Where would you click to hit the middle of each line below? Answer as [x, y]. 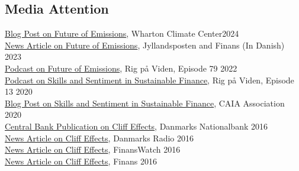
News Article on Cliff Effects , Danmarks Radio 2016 [99, 138]
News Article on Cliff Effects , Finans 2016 [81, 161]
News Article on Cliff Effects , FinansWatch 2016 [93, 149]
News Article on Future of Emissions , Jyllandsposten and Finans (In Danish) [145, 45]
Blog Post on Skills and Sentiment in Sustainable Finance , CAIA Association [145, 103]
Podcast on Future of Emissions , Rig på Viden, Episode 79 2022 [121, 68]
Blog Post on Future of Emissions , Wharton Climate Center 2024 [122, 33]
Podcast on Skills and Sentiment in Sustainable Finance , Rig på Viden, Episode [149, 80]
